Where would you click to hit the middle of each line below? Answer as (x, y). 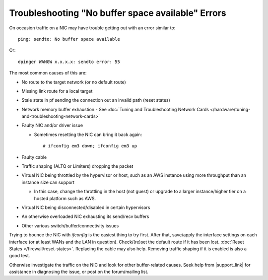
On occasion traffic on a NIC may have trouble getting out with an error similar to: (92, 28)
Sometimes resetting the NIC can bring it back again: (88, 135)
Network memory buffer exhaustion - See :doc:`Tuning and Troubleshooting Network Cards (115, 109)
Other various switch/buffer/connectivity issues (70, 225)
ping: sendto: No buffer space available (69, 39)
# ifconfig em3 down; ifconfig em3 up (90, 146)
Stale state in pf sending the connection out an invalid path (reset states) (96, 100)
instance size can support (48, 182)
